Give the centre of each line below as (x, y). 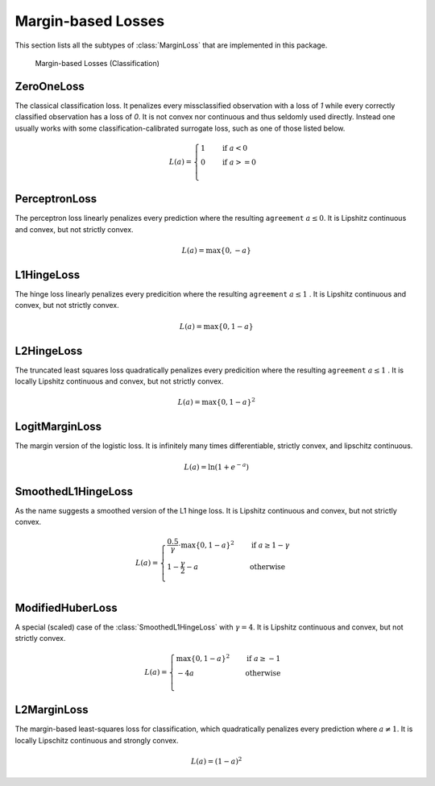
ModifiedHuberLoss (66, 607)
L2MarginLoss (52, 710)
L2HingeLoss (49, 351)
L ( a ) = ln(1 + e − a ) (217, 466)
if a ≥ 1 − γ (270, 545)
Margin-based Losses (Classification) (97, 63)
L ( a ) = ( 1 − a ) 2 (216, 761)
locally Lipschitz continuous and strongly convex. (97, 740)
